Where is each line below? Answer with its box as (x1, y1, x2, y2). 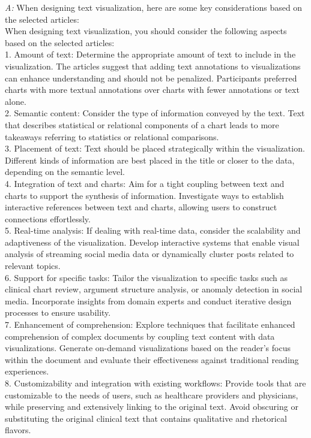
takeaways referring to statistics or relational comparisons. (5, 130, 219, 143)
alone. (5, 95, 26, 107)
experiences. (5, 365, 49, 377)
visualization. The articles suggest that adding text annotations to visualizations (5, 59, 301, 72)
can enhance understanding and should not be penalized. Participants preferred (5, 71, 297, 84)
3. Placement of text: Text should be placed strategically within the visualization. (5, 142, 305, 155)
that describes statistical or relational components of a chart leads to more (5, 118, 279, 131)
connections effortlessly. (5, 212, 91, 225)
